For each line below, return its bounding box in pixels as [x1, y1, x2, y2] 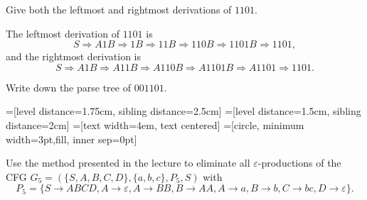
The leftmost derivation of [6, 26, 119, 40]
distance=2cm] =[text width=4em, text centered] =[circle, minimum [6, 117, 304, 132]
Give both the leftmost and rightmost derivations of [6, 2, 232, 16]
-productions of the [257, 155, 341, 170]
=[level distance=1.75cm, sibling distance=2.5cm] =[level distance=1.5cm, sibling [6, 104, 361, 118]
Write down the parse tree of [6, 79, 131, 94]
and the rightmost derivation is [6, 49, 142, 64]
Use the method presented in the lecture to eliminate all [6, 155, 250, 170]
